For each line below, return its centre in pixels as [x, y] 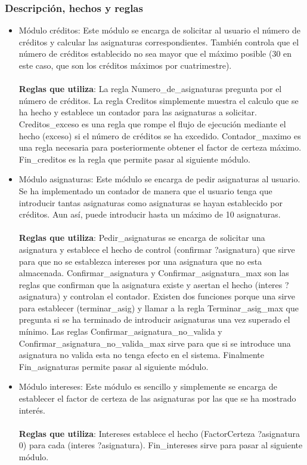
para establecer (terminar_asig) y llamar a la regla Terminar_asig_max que [159, 308]
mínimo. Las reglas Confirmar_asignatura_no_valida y [120, 331]
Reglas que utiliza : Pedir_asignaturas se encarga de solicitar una [142, 238]
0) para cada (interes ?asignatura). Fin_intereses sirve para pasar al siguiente [161, 445]
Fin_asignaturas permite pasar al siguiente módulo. [114, 366]
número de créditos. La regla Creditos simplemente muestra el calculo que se [159, 100]
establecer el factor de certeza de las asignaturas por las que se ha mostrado [157, 398]
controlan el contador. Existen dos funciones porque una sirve [182, 296]
